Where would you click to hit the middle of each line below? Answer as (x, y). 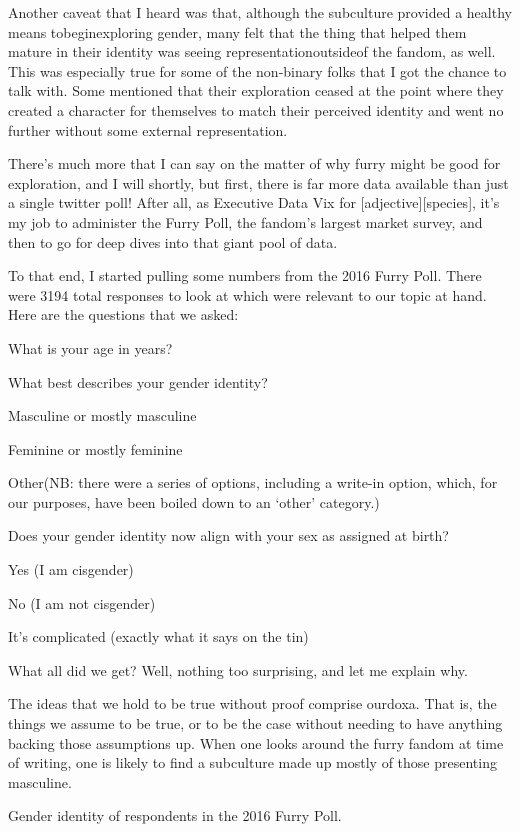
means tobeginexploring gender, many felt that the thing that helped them (237, 31)
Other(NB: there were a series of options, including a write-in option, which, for (253, 482)
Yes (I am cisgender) (71, 569)
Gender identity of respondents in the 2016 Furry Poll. (175, 815)
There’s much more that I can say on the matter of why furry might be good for (254, 163)
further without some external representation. (148, 129)
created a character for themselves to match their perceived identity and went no (256, 109)
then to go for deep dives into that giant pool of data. (173, 241)
